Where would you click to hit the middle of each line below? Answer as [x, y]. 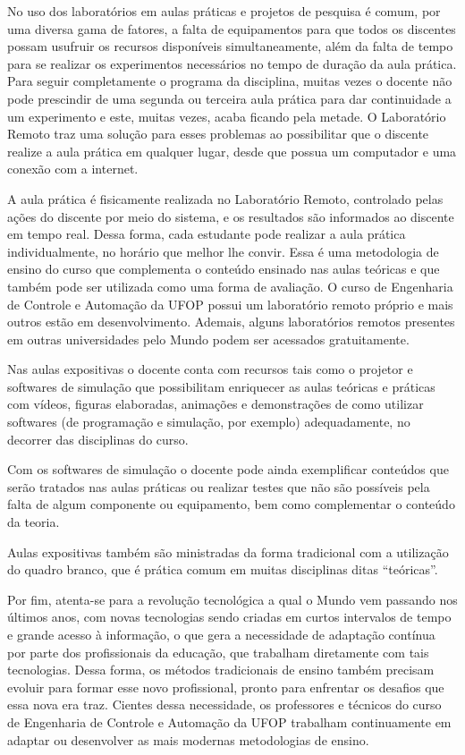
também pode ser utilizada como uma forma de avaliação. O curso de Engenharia [230, 286]
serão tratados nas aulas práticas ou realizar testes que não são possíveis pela [219, 486]
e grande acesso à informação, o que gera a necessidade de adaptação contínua [221, 634]
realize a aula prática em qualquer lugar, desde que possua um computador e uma [232, 151]
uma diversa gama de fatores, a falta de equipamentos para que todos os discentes [232, 28]
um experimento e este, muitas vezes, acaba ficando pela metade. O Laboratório [227, 116]
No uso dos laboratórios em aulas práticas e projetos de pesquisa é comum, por [224, 11]
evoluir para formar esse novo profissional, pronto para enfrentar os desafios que [226, 687]
